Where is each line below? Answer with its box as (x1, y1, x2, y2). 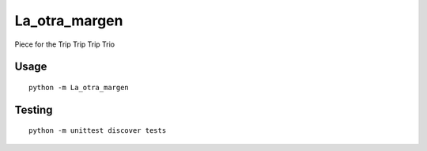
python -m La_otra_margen (28, 83, 130, 92)
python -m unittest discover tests (28, 126, 167, 135)
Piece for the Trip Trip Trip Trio (14, 40, 115, 49)
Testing (14, 103, 53, 116)
